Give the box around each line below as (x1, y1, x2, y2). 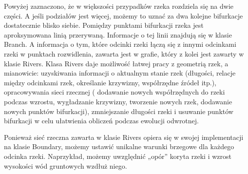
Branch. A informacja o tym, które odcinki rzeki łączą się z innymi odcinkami (4, 39, 236, 49)
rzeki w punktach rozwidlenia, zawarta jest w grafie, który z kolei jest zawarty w (4, 48, 244, 58)
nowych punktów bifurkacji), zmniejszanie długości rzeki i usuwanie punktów (4, 106, 233, 116)
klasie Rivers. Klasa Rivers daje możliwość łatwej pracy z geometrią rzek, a (4, 58, 229, 68)
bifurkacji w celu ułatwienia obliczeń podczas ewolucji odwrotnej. (4, 116, 199, 126)
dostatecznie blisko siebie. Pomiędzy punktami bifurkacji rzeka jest (4, 20, 204, 30)
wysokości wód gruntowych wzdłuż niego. (4, 160, 127, 171)
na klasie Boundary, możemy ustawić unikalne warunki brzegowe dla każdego (4, 141, 234, 152)
